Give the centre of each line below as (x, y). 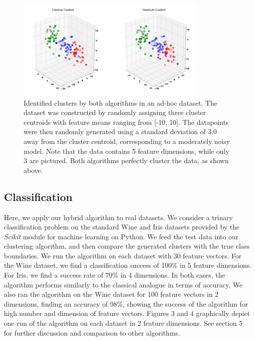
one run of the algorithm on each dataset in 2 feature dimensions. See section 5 (123, 323)
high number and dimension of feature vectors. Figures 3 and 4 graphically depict (127, 313)
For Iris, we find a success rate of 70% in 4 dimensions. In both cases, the (115, 275)
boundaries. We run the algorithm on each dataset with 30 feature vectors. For (123, 255)
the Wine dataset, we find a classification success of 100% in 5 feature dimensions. (128, 265)
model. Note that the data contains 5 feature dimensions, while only (127, 151)
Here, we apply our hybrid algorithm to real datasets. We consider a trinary (118, 217)
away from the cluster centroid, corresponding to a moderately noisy (127, 141)
